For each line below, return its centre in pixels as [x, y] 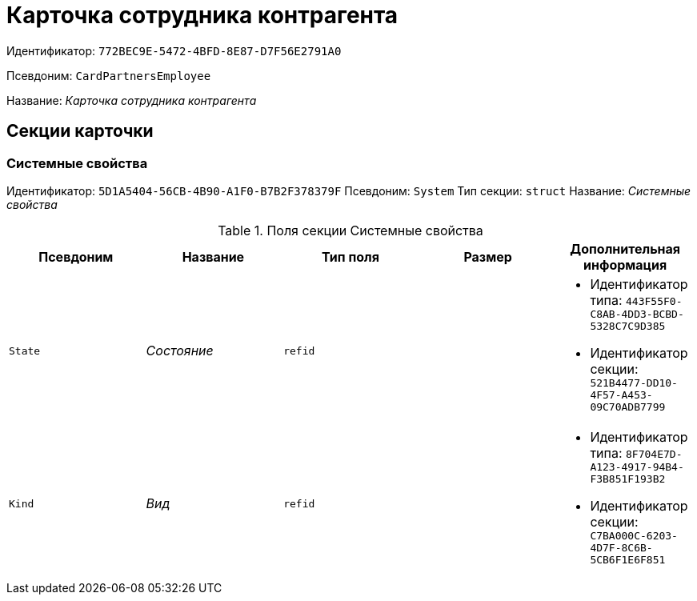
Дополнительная [625, 248]
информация [625, 264]
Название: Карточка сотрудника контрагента [132, 100]
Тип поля [351, 256]
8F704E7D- [654, 454]
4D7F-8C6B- [621, 547]
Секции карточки [80, 131]
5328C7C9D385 [628, 326]
